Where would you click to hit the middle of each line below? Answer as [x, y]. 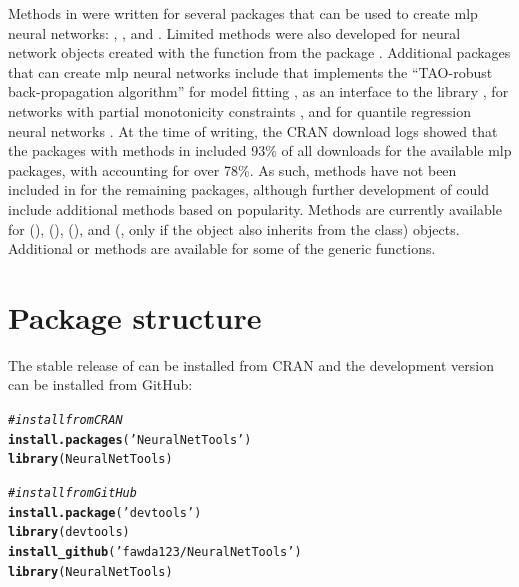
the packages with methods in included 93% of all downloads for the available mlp [260, 150]
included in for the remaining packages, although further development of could [248, 189]
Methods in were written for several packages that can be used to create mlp [243, 13]
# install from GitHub [72, 493]
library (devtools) [69, 532]
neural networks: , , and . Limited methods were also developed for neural [234, 32]
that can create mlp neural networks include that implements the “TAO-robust [250, 71]
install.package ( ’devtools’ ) [105, 512]
